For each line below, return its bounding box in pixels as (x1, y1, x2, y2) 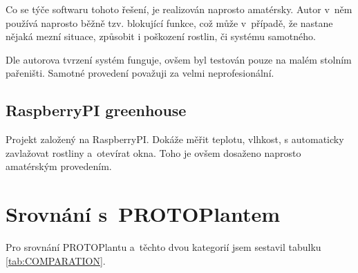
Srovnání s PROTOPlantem (6, 200, 281, 228)
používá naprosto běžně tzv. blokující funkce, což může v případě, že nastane (6, 15, 333, 30)
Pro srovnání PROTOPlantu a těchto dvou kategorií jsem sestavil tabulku (6, 240, 321, 254)
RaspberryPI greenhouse (6, 100, 187, 121)
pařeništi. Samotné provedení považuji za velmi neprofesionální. (6, 66, 274, 80)
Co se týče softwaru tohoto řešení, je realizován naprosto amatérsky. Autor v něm (6, 2, 352, 16)
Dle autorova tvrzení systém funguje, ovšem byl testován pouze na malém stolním (6, 52, 352, 66)
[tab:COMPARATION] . (6, 253, 106, 267)
